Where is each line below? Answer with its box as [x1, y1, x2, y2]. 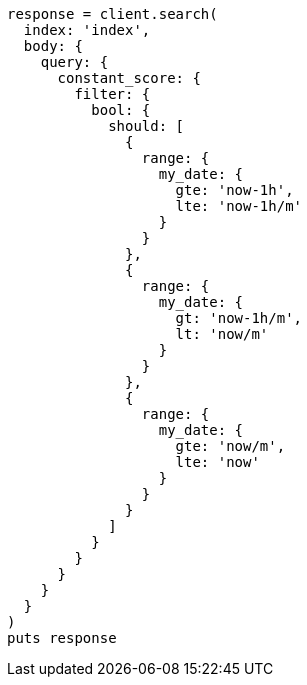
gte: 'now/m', [175, 438, 286, 454]
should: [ [108, 118, 185, 134]
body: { [23, 38, 83, 54]
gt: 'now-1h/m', [175, 310, 303, 326]
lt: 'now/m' [175, 326, 269, 342]
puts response [7, 630, 117, 646]
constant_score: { [57, 70, 201, 86]
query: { [40, 54, 109, 70]
